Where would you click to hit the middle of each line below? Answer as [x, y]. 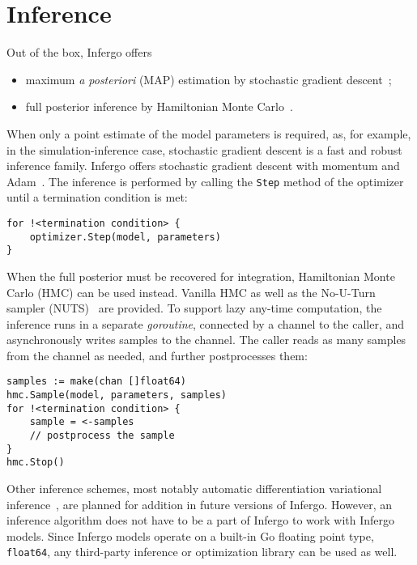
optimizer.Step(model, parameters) [125, 237]
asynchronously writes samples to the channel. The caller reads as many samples [206, 340]
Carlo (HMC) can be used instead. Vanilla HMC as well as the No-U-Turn [191, 292]
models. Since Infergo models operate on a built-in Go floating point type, [190, 535]
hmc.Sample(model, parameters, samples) [117, 395]
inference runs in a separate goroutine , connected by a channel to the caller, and [206, 323]
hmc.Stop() [36, 463]
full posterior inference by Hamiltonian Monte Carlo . [159, 106]
